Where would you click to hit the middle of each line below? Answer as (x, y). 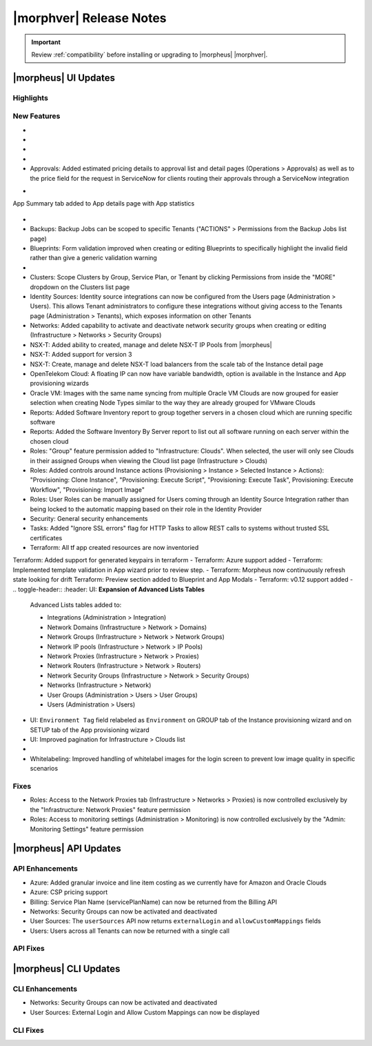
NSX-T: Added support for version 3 (81, 355)
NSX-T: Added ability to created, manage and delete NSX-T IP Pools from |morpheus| (151, 344)
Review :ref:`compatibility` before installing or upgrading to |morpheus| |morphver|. (149, 55)
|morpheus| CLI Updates (66, 969)
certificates (46, 537)
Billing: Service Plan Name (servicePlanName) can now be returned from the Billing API (154, 902)
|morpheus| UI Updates (64, 78)
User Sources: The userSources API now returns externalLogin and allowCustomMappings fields (176, 921)
